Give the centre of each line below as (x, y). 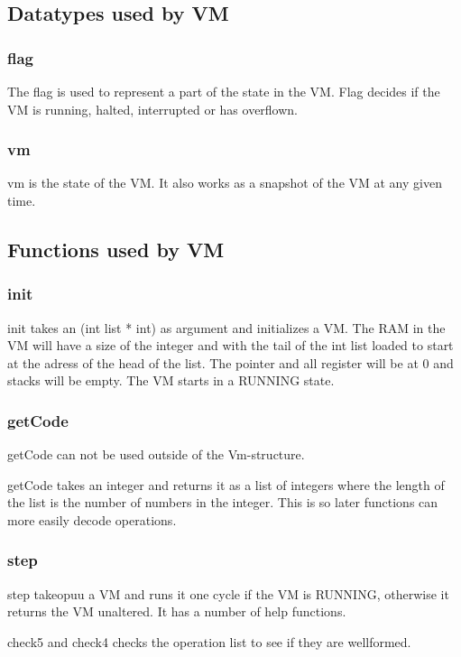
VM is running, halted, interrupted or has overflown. (153, 109)
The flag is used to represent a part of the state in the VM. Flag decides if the (224, 91)
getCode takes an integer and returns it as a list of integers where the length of (226, 484)
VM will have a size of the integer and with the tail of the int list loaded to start (230, 345)
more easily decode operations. (92, 519)
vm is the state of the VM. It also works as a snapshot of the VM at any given (225, 183)
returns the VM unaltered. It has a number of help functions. (177, 611)
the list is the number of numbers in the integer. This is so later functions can (223, 502)
